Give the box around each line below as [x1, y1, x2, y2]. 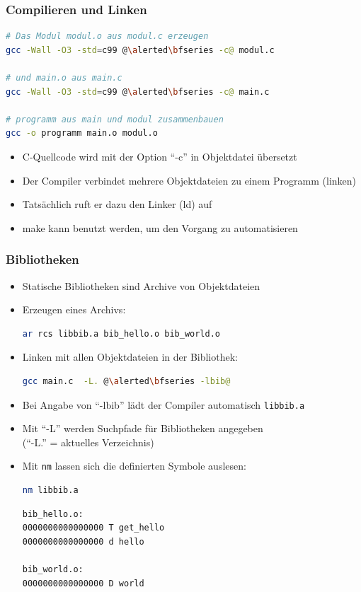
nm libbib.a [22, 485, 79, 496]
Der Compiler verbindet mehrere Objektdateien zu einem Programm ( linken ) [22, 173, 357, 187]
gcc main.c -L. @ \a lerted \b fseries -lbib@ [22, 376, 231, 386]
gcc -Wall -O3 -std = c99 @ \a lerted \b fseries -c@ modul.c [6, 45, 275, 55]
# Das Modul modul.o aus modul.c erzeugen [6, 31, 209, 42]
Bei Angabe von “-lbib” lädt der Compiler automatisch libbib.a [22, 397, 305, 412]
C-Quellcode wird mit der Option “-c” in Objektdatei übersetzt [22, 149, 297, 163]
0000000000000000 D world [22, 578, 144, 588]
